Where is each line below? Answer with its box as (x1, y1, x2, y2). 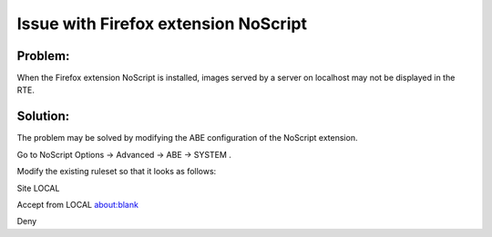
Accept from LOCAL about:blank (16, 199, 138, 210)
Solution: (16, 109, 70, 124)
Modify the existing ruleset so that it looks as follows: (16, 166, 217, 177)
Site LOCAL (16, 183, 60, 193)
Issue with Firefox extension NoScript (16, 14, 307, 34)
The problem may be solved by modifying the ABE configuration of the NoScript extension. (16, 133, 358, 143)
